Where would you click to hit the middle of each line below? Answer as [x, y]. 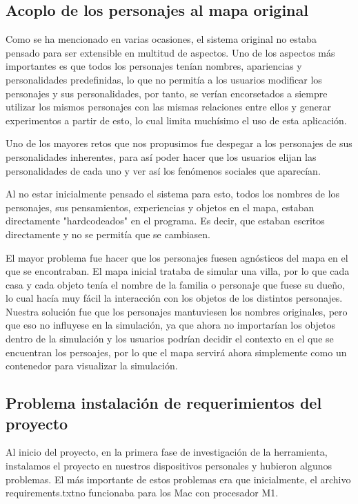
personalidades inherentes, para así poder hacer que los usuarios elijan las [161, 156]
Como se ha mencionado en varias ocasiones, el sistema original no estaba [161, 39]
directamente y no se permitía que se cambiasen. [108, 234]
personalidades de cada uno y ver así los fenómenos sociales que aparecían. [163, 170]
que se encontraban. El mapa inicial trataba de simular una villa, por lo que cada [178, 271]
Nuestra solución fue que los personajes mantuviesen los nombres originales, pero [177, 311]
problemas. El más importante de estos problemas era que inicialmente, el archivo [178, 479]
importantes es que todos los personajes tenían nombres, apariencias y [154, 66]
